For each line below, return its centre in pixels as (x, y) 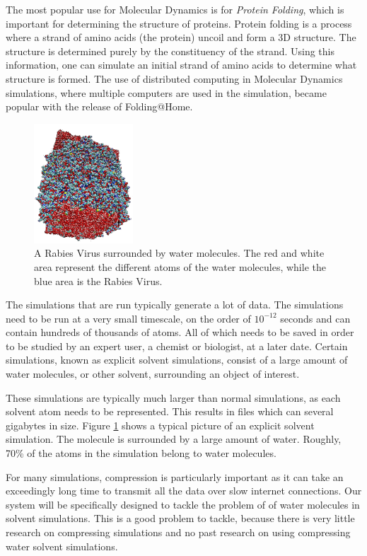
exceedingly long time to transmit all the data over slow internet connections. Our (184, 491)
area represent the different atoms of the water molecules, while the (180, 266)
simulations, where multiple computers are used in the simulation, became (166, 92)
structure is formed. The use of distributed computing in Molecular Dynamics (174, 78)
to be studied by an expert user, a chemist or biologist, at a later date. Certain (177, 346)
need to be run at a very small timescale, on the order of (128, 318)
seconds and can (315, 318)
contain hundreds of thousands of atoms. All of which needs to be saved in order (180, 332)
